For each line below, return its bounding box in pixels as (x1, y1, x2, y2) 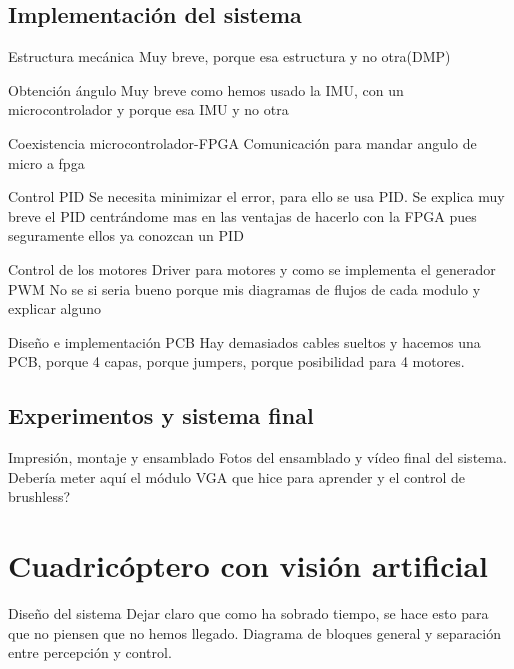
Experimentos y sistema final (8, 400, 314, 431)
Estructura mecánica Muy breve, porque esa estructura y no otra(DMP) (8, 46, 451, 67)
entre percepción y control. (8, 642, 172, 663)
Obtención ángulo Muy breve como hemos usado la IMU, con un (8, 79, 404, 100)
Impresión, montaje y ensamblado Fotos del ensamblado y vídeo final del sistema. (8, 447, 507, 468)
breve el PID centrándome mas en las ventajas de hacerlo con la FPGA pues (8, 205, 477, 226)
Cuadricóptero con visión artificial (8, 545, 488, 586)
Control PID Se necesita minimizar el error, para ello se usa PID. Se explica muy (8, 186, 505, 207)
